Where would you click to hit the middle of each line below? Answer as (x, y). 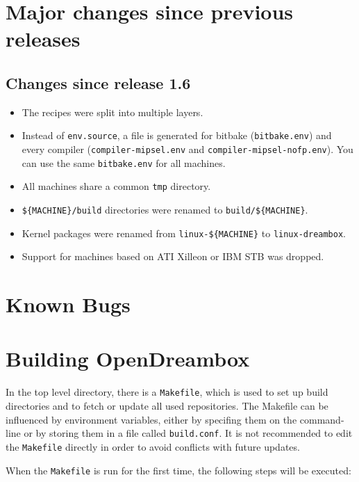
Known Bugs (68, 304)
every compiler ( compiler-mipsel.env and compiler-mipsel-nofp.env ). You (187, 149)
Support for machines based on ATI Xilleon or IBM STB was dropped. (173, 256)
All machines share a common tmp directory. (116, 186)
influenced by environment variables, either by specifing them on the (151, 419)
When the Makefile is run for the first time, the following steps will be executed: (178, 470)
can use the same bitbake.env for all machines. (124, 162)
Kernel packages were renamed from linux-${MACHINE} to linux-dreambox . (184, 233)
